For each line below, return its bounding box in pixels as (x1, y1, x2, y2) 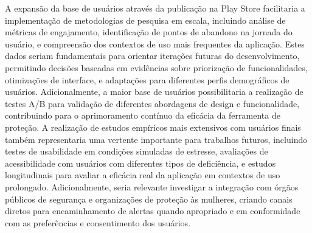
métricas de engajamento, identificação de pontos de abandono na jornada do (5, 26, 293, 38)
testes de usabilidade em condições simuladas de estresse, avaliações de (5, 145, 268, 158)
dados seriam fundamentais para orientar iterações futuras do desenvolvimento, (5, 49, 300, 62)
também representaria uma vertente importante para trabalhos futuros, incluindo (5, 133, 308, 145)
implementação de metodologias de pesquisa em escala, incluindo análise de (5, 13, 286, 26)
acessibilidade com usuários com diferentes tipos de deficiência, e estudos (5, 156, 276, 169)
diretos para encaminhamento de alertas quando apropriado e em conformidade (5, 204, 300, 217)
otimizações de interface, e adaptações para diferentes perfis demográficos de (5, 73, 289, 86)
